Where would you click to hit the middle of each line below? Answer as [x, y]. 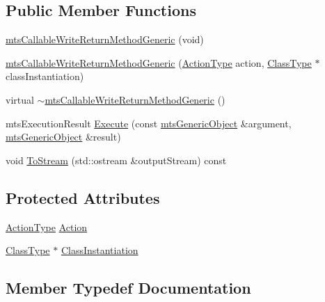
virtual [20, 99]
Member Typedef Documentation [128, 288]
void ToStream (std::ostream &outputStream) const [116, 160]
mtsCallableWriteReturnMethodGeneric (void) [105, 39]
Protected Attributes [83, 197]
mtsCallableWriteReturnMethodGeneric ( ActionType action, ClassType [159, 62]
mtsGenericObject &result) [63, 137]
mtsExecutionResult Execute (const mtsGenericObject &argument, [149, 123]
